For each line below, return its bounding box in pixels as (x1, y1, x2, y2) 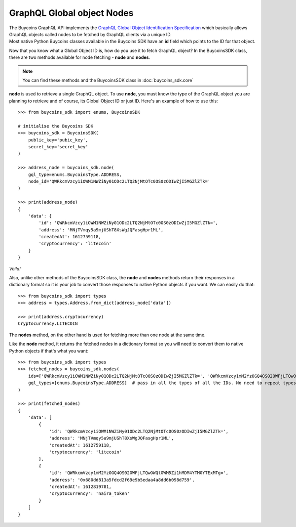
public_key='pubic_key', (28, 137, 88, 143)
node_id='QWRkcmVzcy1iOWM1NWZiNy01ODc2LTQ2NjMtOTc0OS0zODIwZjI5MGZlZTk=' (28, 178, 211, 184)
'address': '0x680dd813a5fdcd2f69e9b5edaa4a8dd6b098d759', (49, 477, 195, 483)
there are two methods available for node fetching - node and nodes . (9, 54, 150, 60)
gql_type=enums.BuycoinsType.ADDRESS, (28, 172, 122, 177)
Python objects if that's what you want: (9, 348, 89, 353)
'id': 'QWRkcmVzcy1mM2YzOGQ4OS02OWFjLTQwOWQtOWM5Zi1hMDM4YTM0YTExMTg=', (49, 470, 229, 476)
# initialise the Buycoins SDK (18, 123, 94, 129)
